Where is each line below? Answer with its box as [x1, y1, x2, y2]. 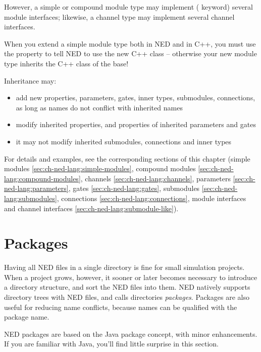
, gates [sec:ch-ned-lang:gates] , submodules [68, 183, 200, 193]
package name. [4, 311, 49, 322]
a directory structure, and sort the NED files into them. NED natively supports [4, 282, 250, 292]
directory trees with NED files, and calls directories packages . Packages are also [4, 292, 249, 302]
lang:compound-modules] [4, 173, 81, 183]
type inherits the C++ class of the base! [4, 58, 129, 68]
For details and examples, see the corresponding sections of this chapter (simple [4, 153, 250, 164]
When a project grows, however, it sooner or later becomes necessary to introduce [4, 271, 257, 282]
